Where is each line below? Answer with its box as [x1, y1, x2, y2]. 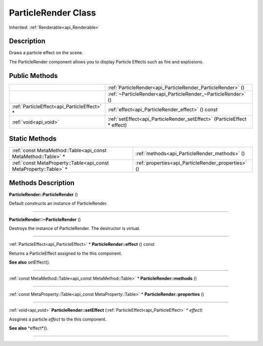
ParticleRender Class [9, 7, 96, 18]
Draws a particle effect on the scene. [9, 50, 84, 56]
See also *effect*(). [9, 325, 49, 331]
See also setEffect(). [9, 259, 51, 265]
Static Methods [9, 135, 57, 143]
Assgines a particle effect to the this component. [9, 316, 107, 322]
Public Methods [9, 71, 58, 80]
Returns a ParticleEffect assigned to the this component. [9, 250, 122, 256]
